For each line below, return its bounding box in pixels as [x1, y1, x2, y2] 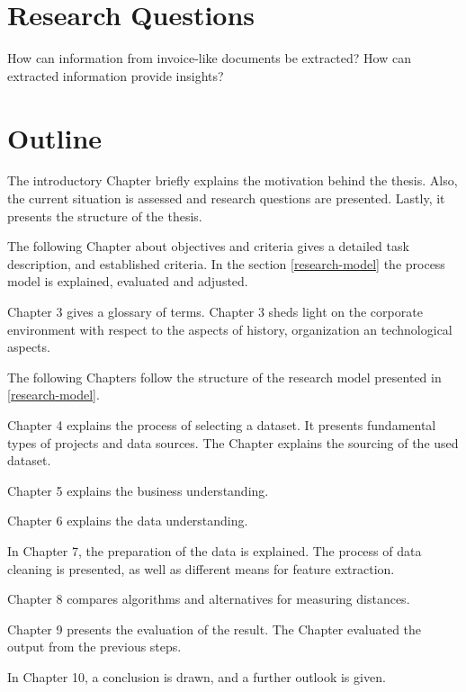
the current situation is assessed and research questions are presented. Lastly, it [7, 189, 445, 208]
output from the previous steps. [7, 637, 182, 656]
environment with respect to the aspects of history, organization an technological [7, 319, 453, 338]
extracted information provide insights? [7, 66, 224, 85]
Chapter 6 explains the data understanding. [7, 511, 248, 530]
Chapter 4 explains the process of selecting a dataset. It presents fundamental [7, 415, 436, 434]
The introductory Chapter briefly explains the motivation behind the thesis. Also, [7, 171, 458, 190]
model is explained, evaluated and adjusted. [7, 272, 248, 291]
